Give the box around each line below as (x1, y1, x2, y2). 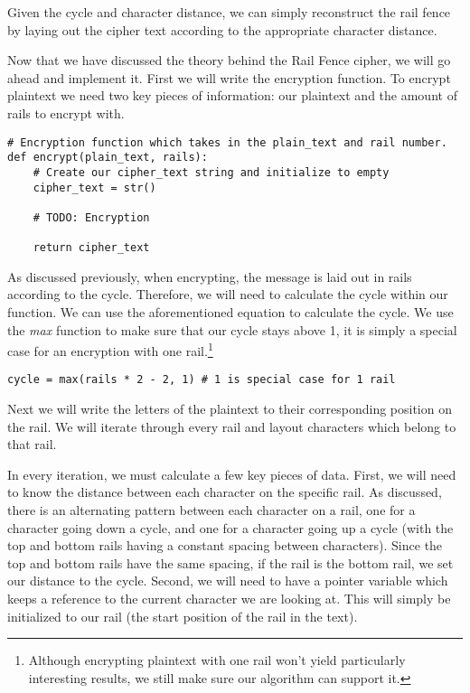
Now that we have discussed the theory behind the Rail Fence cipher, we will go (7, 51, 451, 70)
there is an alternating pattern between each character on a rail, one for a (7, 501, 416, 520)
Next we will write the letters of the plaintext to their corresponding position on (7, 399, 452, 418)
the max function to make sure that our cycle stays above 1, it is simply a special (7, 320, 457, 339)
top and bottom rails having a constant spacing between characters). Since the (7, 536, 443, 555)
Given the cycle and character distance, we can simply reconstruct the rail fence (7, 3, 451, 21)
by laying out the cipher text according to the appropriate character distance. (7, 20, 437, 39)
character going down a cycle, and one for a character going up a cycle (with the (7, 518, 454, 537)
